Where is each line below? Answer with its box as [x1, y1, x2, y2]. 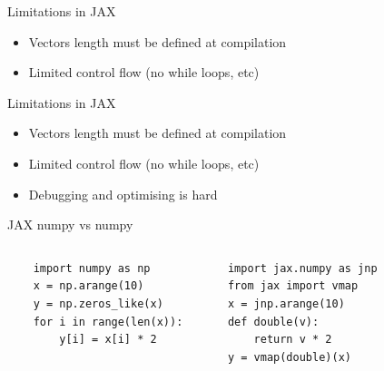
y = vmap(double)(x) [227, 350, 351, 364]
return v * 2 [253, 333, 332, 347]
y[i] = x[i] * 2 [59, 333, 157, 347]
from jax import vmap [227, 279, 359, 293]
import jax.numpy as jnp [227, 261, 378, 275]
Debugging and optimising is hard [28, 184, 218, 203]
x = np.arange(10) [33, 279, 144, 293]
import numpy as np [33, 261, 151, 275]
